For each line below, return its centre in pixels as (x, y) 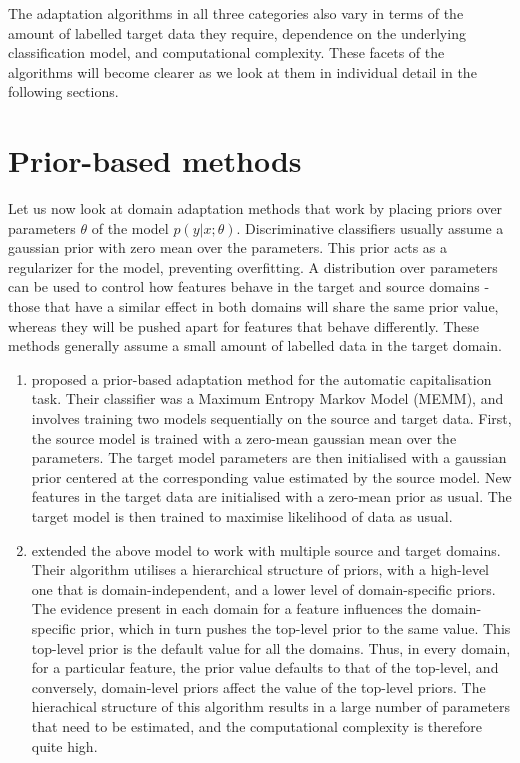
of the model (130, 227)
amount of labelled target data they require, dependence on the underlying (237, 32)
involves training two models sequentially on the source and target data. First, (271, 418)
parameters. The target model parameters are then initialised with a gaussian (269, 457)
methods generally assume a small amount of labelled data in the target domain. (255, 345)
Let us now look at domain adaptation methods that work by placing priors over (255, 208)
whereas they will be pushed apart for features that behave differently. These (244, 325)
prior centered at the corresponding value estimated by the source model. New (271, 476)
